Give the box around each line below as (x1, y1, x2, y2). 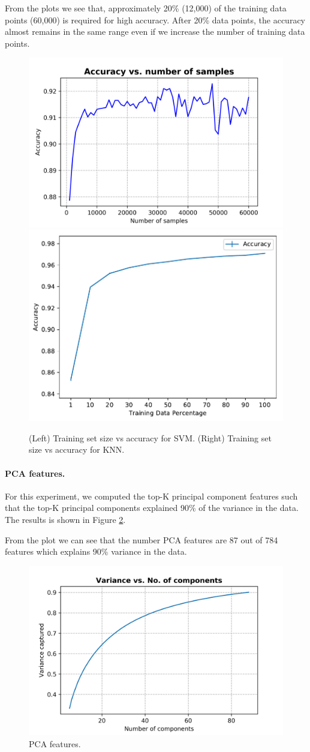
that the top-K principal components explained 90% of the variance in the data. (5, 501, 299, 514)
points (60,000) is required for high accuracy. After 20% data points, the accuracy (5, 13, 305, 26)
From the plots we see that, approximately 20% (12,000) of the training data (5, 2, 287, 14)
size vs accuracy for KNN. (29, 443, 125, 456)
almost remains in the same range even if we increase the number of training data (5, 25, 305, 38)
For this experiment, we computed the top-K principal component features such (5, 489, 298, 502)
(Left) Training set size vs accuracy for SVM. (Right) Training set (29, 431, 272, 444)
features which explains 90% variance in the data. (5, 545, 187, 558)
